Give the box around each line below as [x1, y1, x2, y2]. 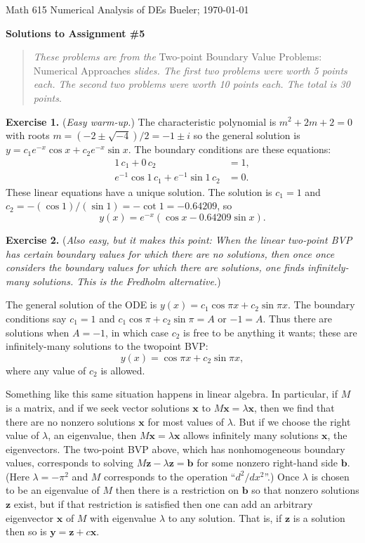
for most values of [147, 414, 225, 428]
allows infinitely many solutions [183, 428, 319, 443]
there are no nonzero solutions [6, 414, 135, 428]
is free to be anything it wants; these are [183, 325, 357, 339]
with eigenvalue [90, 510, 157, 525]
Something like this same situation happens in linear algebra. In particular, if [6, 386, 338, 401]
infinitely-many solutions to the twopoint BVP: [6, 339, 208, 353]
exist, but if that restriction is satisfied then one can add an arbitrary [13, 497, 313, 511]
